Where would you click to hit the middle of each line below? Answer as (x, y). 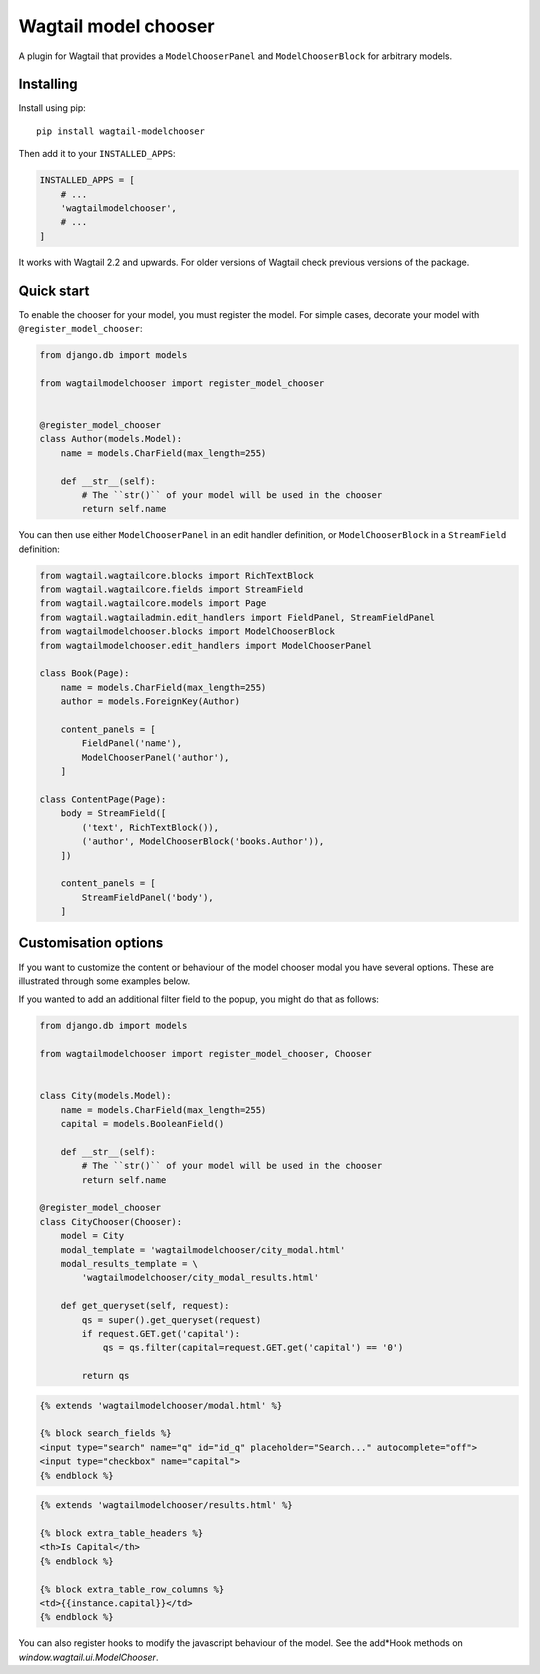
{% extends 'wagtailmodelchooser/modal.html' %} (161, 1405)
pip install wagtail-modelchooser (120, 131)
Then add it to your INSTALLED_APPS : (97, 154)
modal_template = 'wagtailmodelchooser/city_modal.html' (203, 1249)
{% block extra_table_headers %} (121, 1533)
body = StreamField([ (113, 813)
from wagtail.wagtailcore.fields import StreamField (171, 589)
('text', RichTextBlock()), (150, 827)
